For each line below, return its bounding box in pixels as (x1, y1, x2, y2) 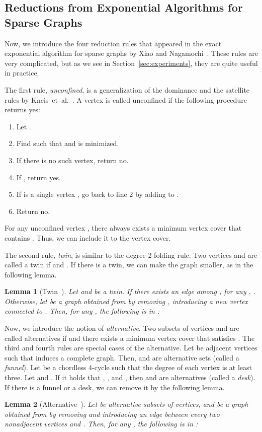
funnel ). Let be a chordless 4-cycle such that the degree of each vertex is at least (5, 362, 252, 373)
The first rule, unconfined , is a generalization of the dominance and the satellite (5, 84, 250, 95)
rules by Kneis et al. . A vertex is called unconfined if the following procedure (5, 94, 247, 105)
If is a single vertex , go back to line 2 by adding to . (16, 189, 179, 199)
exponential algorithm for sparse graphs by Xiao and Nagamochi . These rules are (5, 48, 258, 58)
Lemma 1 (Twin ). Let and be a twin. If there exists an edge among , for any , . (5, 286, 256, 297)
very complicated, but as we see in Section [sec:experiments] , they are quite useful (5, 57, 258, 68)
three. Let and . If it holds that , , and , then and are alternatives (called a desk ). (5, 372, 255, 383)
